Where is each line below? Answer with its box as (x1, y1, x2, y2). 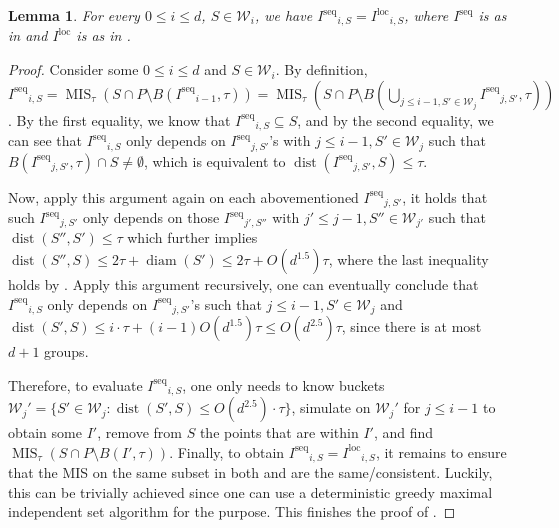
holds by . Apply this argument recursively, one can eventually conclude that (8, 274, 479, 295)
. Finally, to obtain (169, 441, 285, 462)
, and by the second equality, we (297, 109, 494, 130)
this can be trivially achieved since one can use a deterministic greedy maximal (8, 481, 493, 502)
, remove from (97, 422, 182, 443)
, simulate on (291, 397, 371, 418)
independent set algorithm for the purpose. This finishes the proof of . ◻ (8, 501, 456, 522)
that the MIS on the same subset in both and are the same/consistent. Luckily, (8, 462, 493, 483)
